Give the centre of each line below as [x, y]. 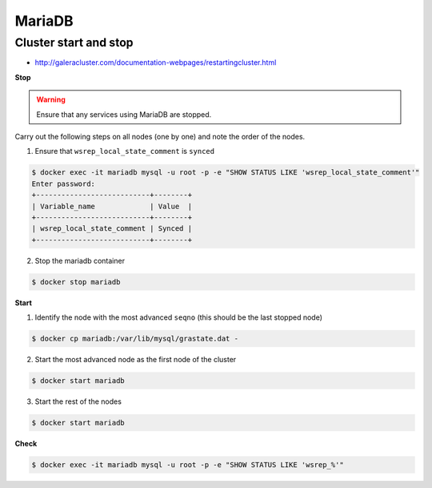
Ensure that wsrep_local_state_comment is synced [125, 151]
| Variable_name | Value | [112, 206]
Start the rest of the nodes [78, 401]
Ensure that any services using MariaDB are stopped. [124, 114]
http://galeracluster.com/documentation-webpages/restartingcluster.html [156, 63]
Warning [51, 99]
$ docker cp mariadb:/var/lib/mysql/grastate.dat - [135, 339]
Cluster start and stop [74, 42]
